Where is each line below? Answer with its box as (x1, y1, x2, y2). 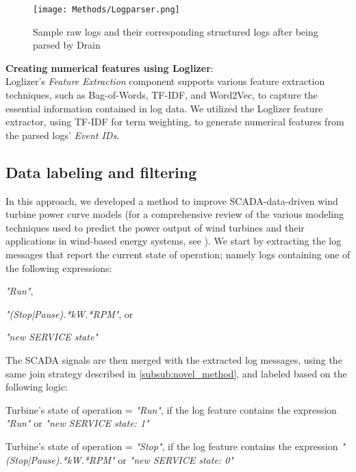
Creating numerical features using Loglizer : (5, 60, 214, 75)
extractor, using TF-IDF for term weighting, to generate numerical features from (5, 114, 344, 129)
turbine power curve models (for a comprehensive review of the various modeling (5, 207, 344, 221)
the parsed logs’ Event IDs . (5, 127, 120, 142)
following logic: (5, 380, 68, 394)
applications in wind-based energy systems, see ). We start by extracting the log (5, 234, 342, 248)
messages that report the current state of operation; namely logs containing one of (5, 247, 351, 261)
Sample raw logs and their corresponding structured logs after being (33, 24, 318, 38)
